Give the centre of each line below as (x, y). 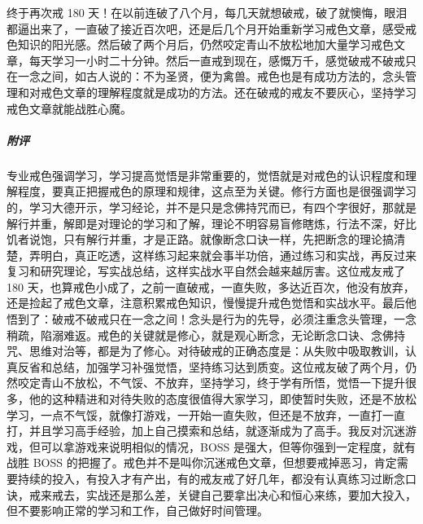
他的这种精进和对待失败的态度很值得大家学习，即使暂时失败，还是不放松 (222, 399)
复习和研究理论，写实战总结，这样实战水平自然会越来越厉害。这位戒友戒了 (206, 271)
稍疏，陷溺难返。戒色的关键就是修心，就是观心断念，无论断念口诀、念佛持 (206, 335)
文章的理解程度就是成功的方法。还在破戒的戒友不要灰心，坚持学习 (240, 92)
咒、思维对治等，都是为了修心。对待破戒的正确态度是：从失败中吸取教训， (206, 351)
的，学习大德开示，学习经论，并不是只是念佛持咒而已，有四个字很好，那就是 (211, 207)
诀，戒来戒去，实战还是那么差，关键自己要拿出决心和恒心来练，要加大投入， (211, 494)
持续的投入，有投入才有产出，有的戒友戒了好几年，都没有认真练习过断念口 (217, 478)
